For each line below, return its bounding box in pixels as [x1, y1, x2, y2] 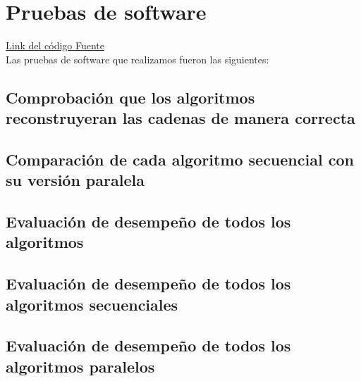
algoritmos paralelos [6, 355, 155, 377]
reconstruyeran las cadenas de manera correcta [6, 107, 355, 129]
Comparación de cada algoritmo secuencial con [6, 148, 354, 170]
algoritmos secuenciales [6, 293, 178, 315]
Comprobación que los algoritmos [6, 86, 255, 108]
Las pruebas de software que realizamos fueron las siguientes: [6, 51, 269, 66]
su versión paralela [6, 169, 145, 191]
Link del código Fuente [6, 38, 105, 53]
